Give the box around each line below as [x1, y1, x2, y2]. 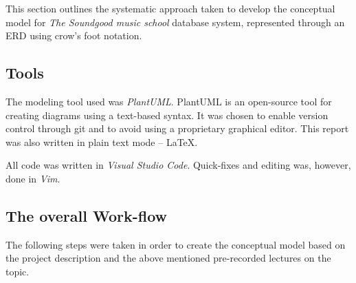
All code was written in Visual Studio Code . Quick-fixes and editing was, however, [5, 158, 351, 172]
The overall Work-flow [5, 205, 168, 226]
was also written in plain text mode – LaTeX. [5, 134, 198, 149]
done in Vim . [5, 171, 60, 185]
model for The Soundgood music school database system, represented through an [5, 14, 345, 29]
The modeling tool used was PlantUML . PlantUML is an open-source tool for [5, 94, 332, 108]
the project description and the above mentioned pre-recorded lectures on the [5, 251, 331, 265]
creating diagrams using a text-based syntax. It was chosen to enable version [5, 107, 329, 122]
